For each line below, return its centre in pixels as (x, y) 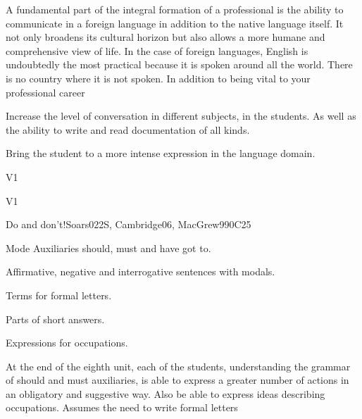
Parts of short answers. (55, 319)
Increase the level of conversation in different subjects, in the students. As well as (181, 116)
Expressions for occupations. (67, 343)
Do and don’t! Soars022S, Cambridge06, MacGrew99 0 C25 (129, 224)
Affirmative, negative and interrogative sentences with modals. (141, 271)
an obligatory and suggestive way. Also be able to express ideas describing (166, 393)
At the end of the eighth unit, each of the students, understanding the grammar (178, 366)
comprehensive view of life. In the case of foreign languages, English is (157, 50)
